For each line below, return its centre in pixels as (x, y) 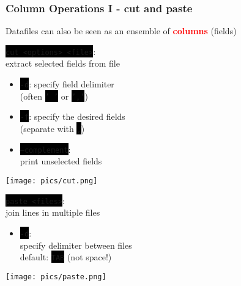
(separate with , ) (52, 129)
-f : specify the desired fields (72, 116)
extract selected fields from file (63, 63)
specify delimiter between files (76, 245)
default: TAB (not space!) (66, 257)
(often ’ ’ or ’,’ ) (54, 96)
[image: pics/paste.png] (56, 277)
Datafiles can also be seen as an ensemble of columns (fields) (121, 31)
